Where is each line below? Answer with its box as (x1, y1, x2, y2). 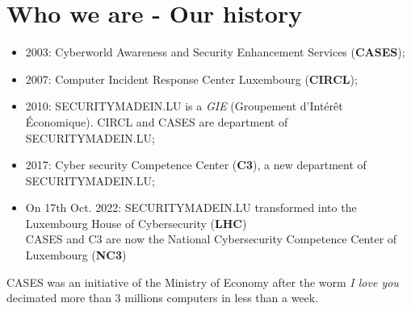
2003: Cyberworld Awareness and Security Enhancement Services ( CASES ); (25, 44, 405, 60)
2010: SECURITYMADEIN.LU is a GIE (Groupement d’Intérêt (25, 97, 343, 114)
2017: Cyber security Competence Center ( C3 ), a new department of (25, 156, 367, 173)
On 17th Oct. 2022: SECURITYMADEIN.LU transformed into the (25, 199, 357, 216)
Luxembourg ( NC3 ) (25, 247, 127, 263)
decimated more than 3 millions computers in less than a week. (6, 289, 319, 306)
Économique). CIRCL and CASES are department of (25, 113, 288, 130)
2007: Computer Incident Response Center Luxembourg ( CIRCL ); (25, 70, 358, 87)
